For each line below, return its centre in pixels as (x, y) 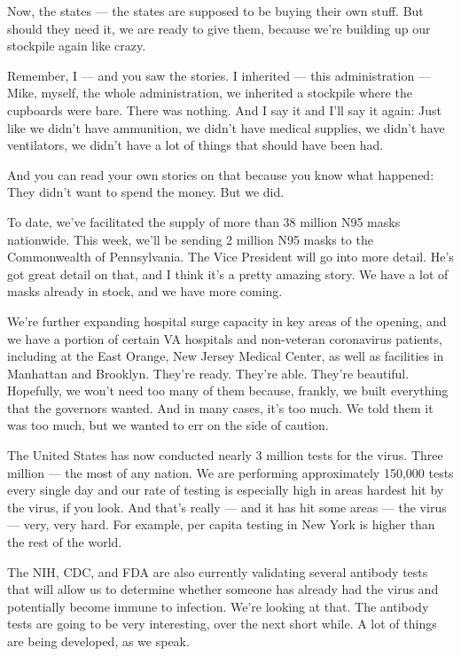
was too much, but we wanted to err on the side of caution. (168, 425)
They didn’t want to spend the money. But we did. (146, 192)
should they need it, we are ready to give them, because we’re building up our (219, 28)
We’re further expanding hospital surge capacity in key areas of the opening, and (227, 320)
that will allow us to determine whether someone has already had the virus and (223, 589)
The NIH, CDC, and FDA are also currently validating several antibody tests (218, 571)
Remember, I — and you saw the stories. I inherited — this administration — (219, 75)
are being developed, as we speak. (98, 641)
